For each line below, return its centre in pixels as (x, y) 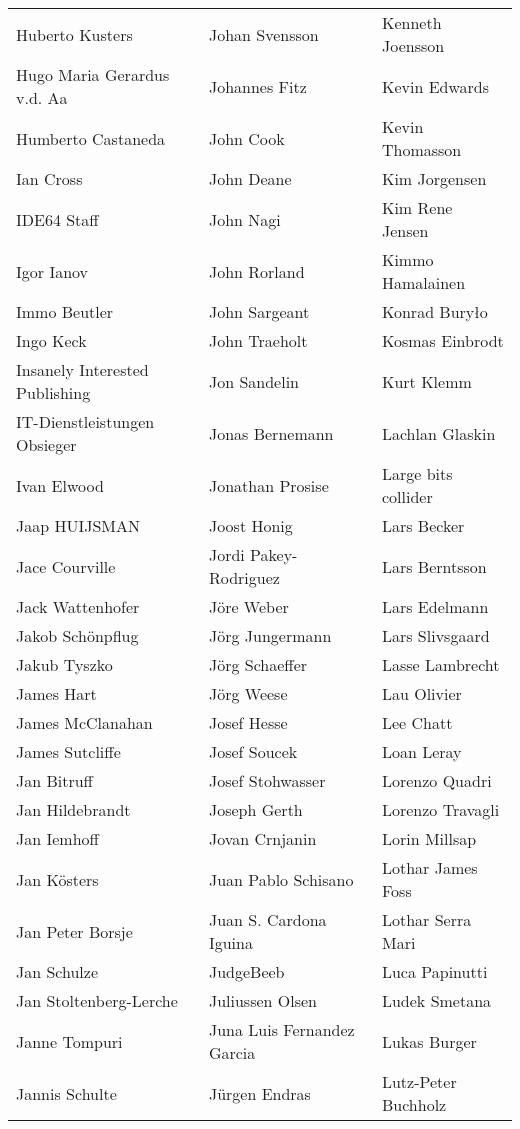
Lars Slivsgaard (435, 635)
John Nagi (244, 219)
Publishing (53, 392)
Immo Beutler (65, 311)
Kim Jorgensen (434, 178)
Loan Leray (421, 751)
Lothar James (429, 867)
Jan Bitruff (54, 780)
